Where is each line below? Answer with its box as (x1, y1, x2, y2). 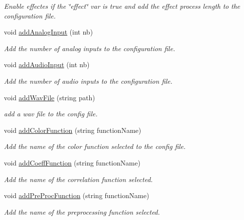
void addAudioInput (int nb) (4, 59, 90, 70)
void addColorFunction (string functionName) (4, 125, 142, 135)
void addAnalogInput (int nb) (4, 27, 93, 37)
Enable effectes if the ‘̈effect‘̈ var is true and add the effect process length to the (4, 1, 240, 11)
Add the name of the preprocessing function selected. (4, 206, 160, 217)
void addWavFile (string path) (4, 92, 95, 102)
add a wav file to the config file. (4, 109, 98, 119)
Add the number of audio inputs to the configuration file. (4, 75, 173, 86)
